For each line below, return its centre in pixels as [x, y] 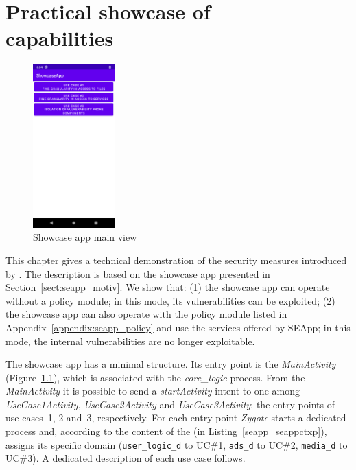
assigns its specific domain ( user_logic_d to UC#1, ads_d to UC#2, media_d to [177, 444]
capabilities [60, 38]
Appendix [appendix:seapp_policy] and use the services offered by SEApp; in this [178, 327]
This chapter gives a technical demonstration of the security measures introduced [176, 260]
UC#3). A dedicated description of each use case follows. [126, 458]
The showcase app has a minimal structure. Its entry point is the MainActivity [171, 364]
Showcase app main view [85, 237]
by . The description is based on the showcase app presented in [138, 273]
